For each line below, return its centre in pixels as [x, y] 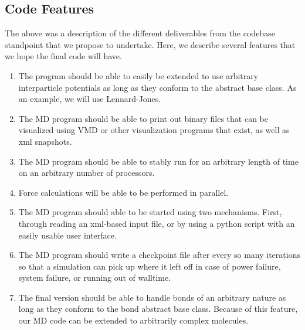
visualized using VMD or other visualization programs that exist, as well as [154, 130]
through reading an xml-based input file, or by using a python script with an [157, 223]
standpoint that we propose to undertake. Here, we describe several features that [150, 44]
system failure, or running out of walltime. [95, 278]
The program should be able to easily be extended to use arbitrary [138, 75]
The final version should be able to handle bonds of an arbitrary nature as [152, 297]
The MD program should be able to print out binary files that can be [143, 118]
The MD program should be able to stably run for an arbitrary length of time [158, 161]
